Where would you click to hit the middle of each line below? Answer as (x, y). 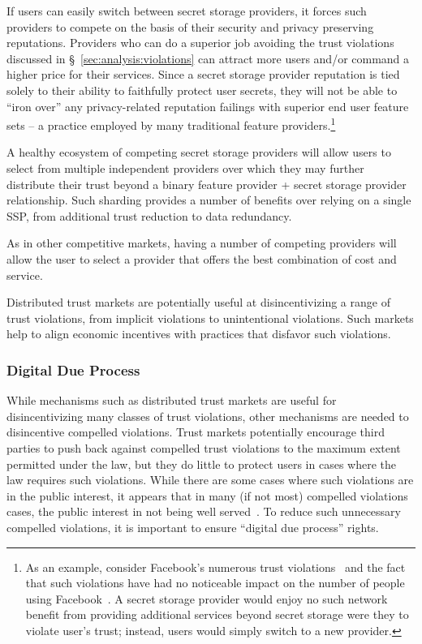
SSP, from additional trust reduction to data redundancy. (149, 215)
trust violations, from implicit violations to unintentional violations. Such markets (210, 318)
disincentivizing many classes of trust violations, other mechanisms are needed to (208, 416)
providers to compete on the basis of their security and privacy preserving (190, 26)
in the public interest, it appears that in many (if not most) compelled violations (207, 495)
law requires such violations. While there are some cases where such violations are (210, 480)
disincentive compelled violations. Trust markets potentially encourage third (196, 432)
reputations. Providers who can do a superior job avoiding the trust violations (200, 43)
